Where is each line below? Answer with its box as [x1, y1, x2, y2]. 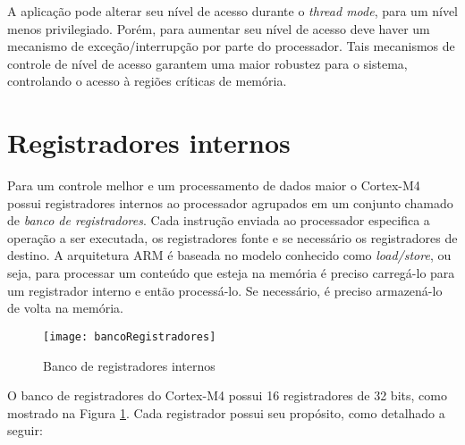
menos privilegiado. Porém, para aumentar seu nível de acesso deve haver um [7, 19, 430, 38]
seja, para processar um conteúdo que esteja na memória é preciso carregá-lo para [7, 264, 455, 282]
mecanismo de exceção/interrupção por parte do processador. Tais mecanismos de [7, 37, 455, 55]
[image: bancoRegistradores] [43, 330, 216, 343]
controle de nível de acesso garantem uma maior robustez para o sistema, [7, 54, 408, 72]
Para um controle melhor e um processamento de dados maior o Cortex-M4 [7, 176, 420, 195]
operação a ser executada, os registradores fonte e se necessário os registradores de [7, 228, 458, 247]
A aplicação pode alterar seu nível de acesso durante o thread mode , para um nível [7, 2, 459, 20]
